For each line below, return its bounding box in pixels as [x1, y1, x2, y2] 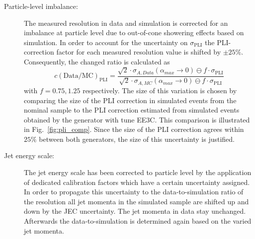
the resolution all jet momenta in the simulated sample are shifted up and [24, 196, 249, 206]
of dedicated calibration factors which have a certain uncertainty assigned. [24, 177, 250, 187]
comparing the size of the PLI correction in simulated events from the [24, 95, 237, 105]
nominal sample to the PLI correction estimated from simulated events [24, 105, 240, 115]
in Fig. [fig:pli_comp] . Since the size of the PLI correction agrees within [24, 124, 244, 134]
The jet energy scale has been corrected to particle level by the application [24, 167, 252, 178]
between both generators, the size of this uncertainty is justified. [39, 133, 235, 144]
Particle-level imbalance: [4, 1, 78, 11]
